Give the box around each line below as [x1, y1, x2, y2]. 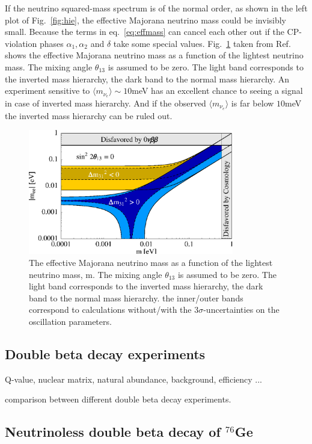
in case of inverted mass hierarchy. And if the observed [5, 97, 206, 109]
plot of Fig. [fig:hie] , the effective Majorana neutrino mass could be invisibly [5, 13, 286, 26]
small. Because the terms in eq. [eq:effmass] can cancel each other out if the [5, 25, 284, 38]
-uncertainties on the [203, 303, 280, 316]
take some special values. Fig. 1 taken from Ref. [113, 37, 291, 49]
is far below [231, 97, 274, 109]
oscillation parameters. [29, 315, 112, 328]
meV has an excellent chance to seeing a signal [132, 84, 303, 97]
